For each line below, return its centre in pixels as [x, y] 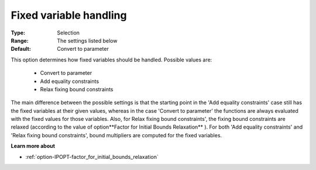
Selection [68, 33]
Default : [21, 49]
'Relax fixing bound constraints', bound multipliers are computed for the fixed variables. [116, 135]
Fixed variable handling [69, 15]
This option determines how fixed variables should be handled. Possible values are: [111, 60]
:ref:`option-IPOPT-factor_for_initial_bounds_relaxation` [92, 157]
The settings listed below [87, 40]
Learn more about [33, 146]
